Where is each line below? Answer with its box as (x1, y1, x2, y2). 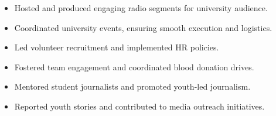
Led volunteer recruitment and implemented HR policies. (14, 41, 219, 53)
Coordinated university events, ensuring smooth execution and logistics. (14, 21, 272, 33)
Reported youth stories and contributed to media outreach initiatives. (14, 100, 265, 112)
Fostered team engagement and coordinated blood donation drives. (14, 60, 254, 73)
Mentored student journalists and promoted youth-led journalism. (14, 80, 251, 93)
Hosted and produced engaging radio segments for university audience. (14, 2, 268, 13)
